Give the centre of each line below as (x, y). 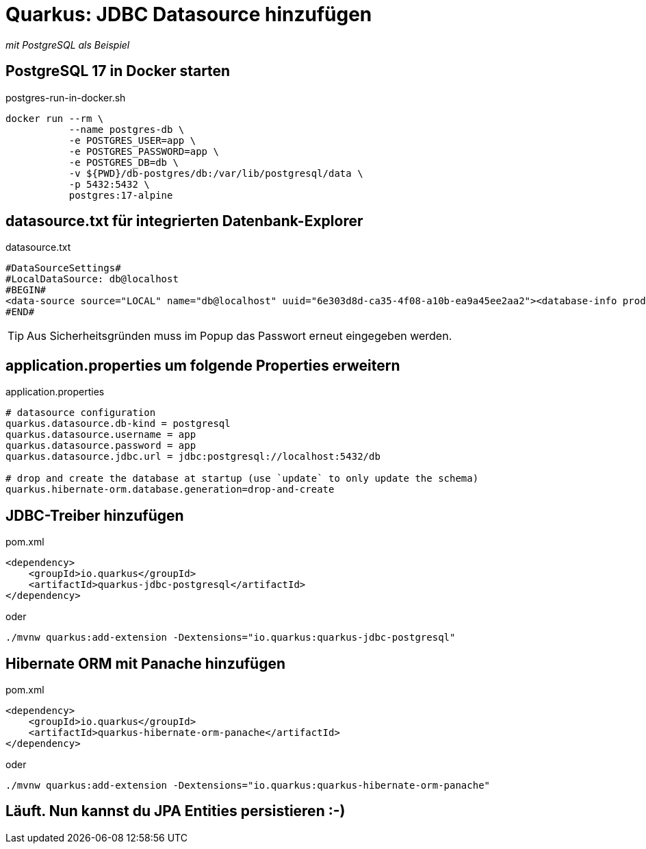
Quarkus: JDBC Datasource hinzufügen (189, 14)
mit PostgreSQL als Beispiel (68, 45)
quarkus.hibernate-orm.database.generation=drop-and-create (170, 490)
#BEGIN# (26, 290)
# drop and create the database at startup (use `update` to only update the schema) (242, 479)
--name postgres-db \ (127, 129)
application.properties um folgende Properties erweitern (203, 365)
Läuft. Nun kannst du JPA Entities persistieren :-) (176, 811)
